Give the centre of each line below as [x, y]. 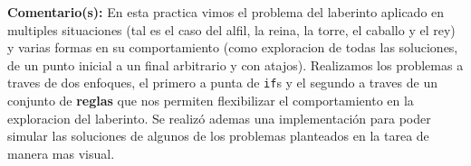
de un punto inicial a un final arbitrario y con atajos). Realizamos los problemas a [235, 65]
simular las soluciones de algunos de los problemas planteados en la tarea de [218, 136]
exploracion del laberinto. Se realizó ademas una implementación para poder [219, 118]
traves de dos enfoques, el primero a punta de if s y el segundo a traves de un [222, 83]
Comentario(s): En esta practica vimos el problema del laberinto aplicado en [226, 12]
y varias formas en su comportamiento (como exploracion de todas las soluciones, [233, 47]
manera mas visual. [61, 153]
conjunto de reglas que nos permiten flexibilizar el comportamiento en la [211, 101]
